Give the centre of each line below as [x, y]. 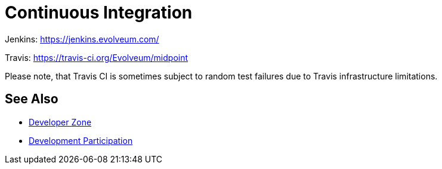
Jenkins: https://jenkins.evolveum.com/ [82, 39]
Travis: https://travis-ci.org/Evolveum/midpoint [97, 57]
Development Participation [81, 140]
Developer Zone [60, 122]
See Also [32, 99]
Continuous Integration [99, 13]
